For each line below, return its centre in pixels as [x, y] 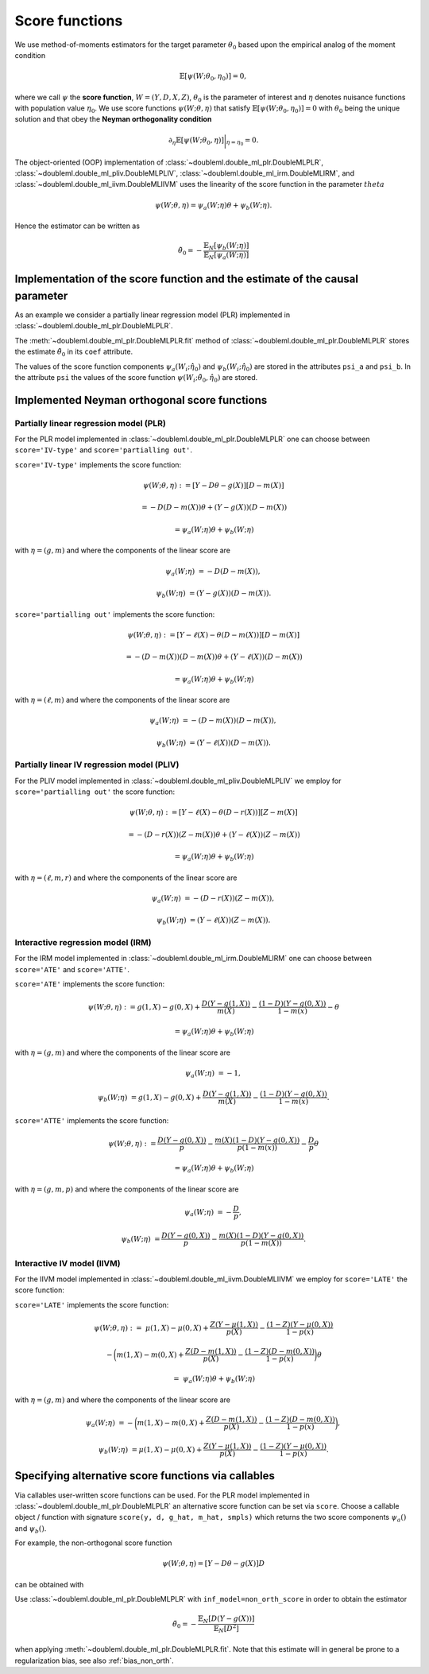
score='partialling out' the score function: [95, 792]
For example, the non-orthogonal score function [93, 1543]
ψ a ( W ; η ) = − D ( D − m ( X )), [213, 572]
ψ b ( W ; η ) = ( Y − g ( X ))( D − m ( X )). [214, 594]
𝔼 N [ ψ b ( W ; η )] [226, 246]
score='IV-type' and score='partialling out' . [103, 450]
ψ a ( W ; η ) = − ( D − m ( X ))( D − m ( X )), [213, 722]
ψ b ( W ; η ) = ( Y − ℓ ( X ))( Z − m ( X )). [213, 921]
